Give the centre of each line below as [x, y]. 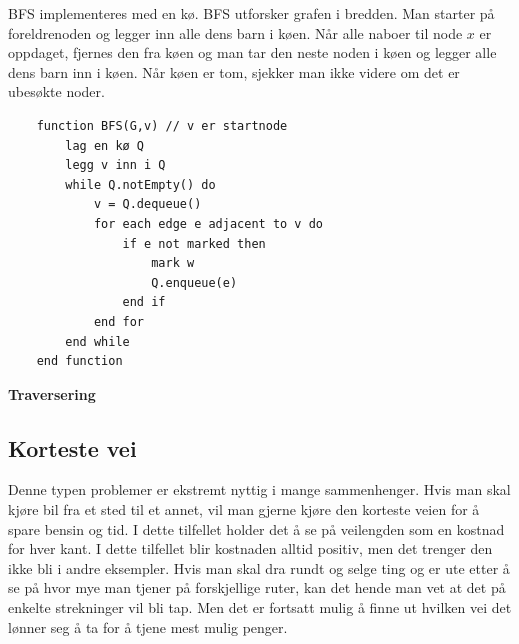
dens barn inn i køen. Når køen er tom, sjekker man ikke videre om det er [234, 71]
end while [97, 341]
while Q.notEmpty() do [140, 184]
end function [79, 361]
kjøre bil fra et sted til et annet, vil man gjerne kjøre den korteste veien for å [244, 509]
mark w [173, 263]
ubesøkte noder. [56, 91]
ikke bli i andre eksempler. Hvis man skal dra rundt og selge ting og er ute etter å [259, 567]
